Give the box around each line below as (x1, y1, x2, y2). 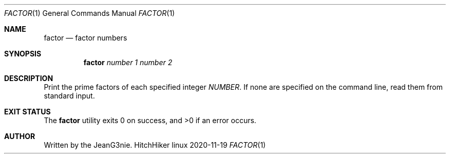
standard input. (44, 91, 95, 100)
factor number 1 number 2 (83, 58, 173, 67)
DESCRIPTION (4, 74, 53, 83)
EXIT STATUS (4, 107, 51, 116)
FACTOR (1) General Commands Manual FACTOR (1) (4, 9, 175, 17)
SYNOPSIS (4, 49, 42, 58)
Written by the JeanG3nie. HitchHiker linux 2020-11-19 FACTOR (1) (44, 141, 266, 149)
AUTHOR (4, 132, 35, 141)
